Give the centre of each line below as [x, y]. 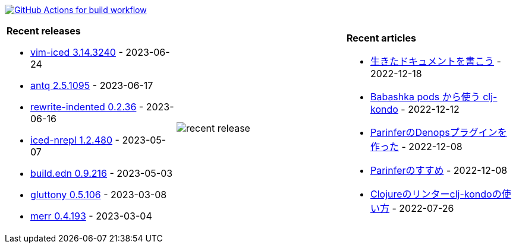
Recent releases [44, 31]
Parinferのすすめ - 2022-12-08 [439, 170]
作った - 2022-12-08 [416, 147]
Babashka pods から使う [425, 97]
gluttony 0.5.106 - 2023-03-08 [99, 195]
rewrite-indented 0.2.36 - [87, 107]
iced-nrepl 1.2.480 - [75, 140]
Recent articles [381, 38]
